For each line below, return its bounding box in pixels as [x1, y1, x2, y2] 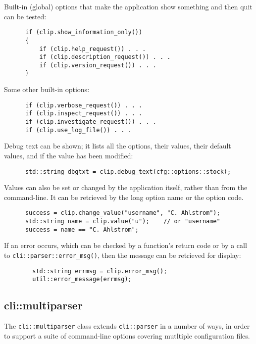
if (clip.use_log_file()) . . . [25, 126, 132, 134]
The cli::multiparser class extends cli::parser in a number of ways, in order [4, 321, 250, 331]
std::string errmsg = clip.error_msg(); [32, 267, 167, 275]
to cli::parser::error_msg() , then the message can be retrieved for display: [4, 249, 241, 260]
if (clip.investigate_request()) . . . [25, 118, 156, 126]
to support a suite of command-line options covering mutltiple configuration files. [4, 330, 250, 341]
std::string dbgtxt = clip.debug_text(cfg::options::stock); [25, 168, 231, 175]
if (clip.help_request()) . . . [39, 45, 146, 52]
